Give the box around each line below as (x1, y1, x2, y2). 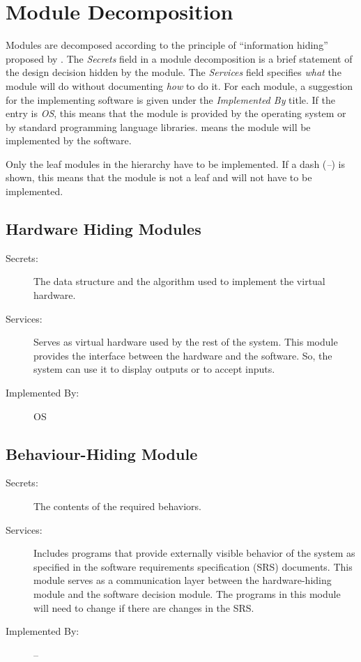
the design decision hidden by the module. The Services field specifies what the (6, 65, 341, 79)
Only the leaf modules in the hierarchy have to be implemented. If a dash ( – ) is (6, 156, 345, 171)
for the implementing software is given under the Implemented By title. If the (6, 92, 335, 107)
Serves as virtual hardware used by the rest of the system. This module (33, 334, 338, 349)
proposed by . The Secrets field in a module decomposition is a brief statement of (6, 51, 353, 66)
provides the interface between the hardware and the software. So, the (33, 348, 332, 362)
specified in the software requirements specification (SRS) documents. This (33, 559, 353, 574)
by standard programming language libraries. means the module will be (6, 119, 311, 134)
